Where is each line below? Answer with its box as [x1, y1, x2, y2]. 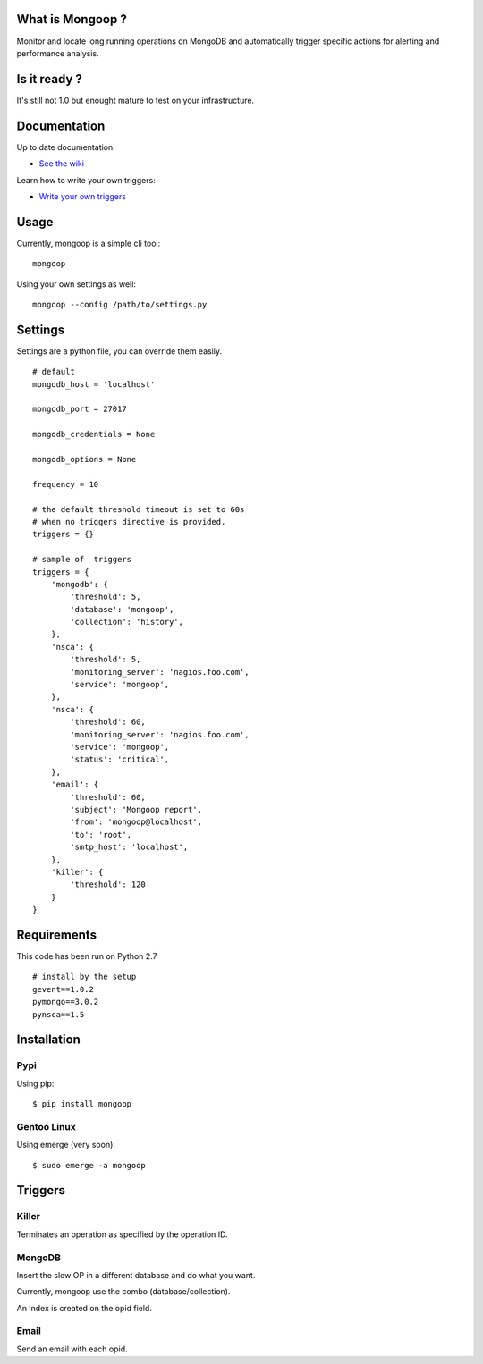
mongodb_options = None [32, 454, 137, 464]
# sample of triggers [32, 554, 132, 565]
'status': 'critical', [70, 754, 170, 764]
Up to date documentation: [16, 141, 115, 152]
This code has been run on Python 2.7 [16, 950, 157, 961]
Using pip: [16, 1078, 55, 1089]
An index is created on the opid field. [16, 1302, 152, 1313]
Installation [16, 1032, 80, 1048]
